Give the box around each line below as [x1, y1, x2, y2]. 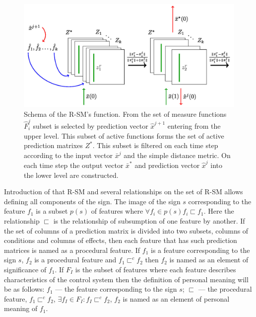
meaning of [4, 303, 38, 314]
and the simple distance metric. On [124, 150, 231, 160]
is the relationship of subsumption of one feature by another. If [53, 216, 245, 226]
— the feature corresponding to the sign [55, 284, 177, 294]
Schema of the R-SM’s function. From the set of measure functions [24, 108, 227, 119]
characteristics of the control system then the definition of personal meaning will [4, 274, 249, 284]
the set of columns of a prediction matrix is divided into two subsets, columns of [4, 225, 249, 236]
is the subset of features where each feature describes [75, 264, 236, 274]
